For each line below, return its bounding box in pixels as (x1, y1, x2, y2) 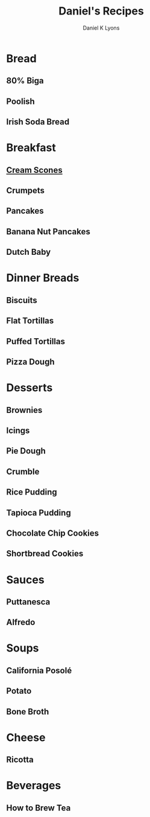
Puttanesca (6, 597, 51, 607)
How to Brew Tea (6, 803, 71, 813)
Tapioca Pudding (6, 507, 71, 517)
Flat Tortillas (6, 316, 54, 326)
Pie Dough (6, 446, 46, 457)
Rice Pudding (6, 487, 57, 498)
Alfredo (6, 617, 36, 627)
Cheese (6, 731, 46, 744)
